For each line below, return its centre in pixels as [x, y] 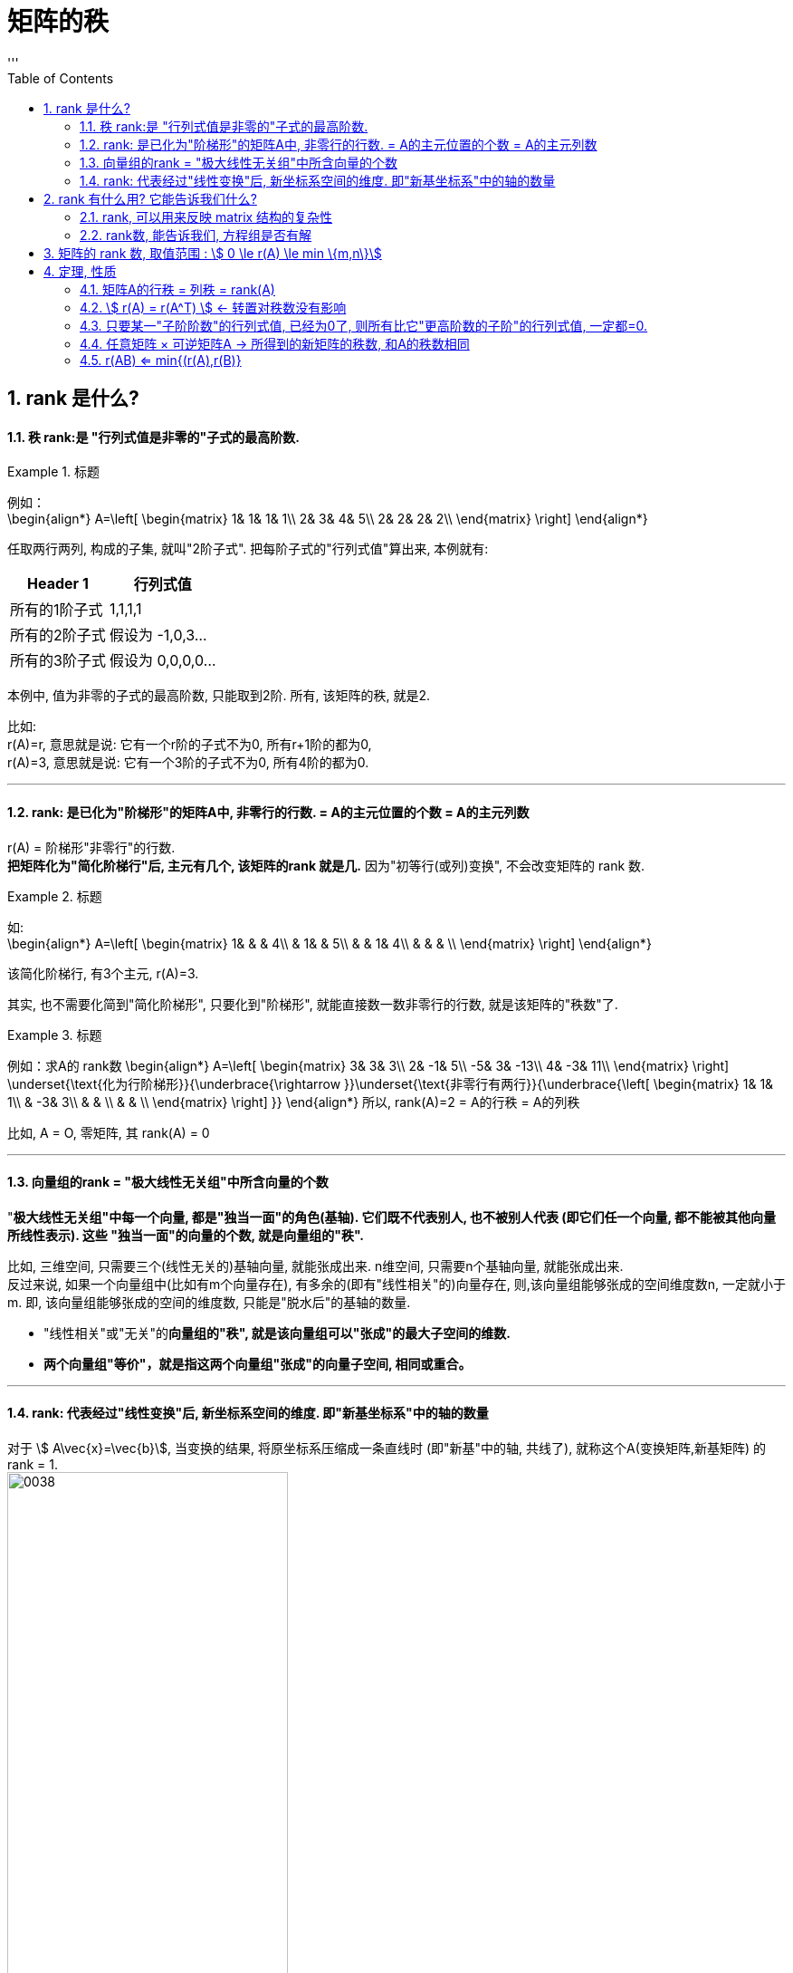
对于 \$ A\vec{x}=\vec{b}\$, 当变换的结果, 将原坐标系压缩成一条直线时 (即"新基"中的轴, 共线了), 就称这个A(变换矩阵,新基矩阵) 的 [387, 1448]
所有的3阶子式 [58, 661]
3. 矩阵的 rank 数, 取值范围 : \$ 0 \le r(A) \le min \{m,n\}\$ [213, 253]
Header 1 [58, 584]
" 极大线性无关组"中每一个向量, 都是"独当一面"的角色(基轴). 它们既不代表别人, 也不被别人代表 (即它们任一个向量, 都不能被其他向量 [392, 1217]
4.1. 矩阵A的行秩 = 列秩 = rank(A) [177, 289]
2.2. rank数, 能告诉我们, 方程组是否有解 [196, 235]
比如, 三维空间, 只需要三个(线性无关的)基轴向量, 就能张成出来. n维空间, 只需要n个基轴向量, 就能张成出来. [315, 1266]
